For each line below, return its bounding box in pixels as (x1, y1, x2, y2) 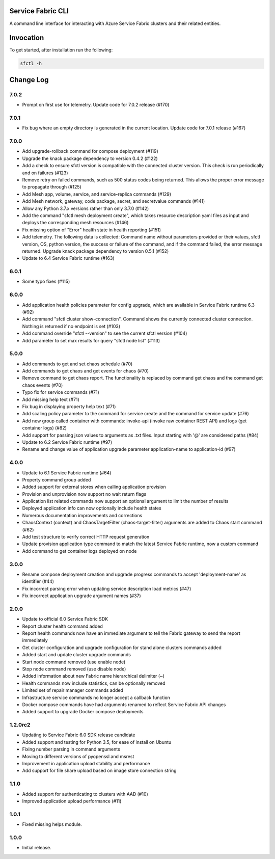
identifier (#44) (22, 578, 54, 584)
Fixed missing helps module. (22, 821, 82, 827)
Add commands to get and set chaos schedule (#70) (22, 361, 133, 367)
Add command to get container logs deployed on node (22, 548, 137, 554)
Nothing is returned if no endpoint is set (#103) (22, 323, 121, 329)
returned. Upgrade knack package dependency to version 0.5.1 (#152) (22, 248, 169, 254)
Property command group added (22, 476, 91, 482)
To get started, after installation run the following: (9, 47, 113, 53)
